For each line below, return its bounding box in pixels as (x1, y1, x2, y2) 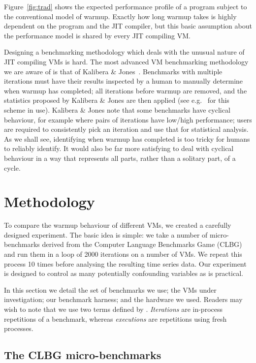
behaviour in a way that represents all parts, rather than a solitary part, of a (4, 152, 236, 163)
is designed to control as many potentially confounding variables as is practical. (4, 268, 243, 278)
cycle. (4, 162, 21, 173)
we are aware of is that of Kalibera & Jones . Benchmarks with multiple (4, 66, 223, 76)
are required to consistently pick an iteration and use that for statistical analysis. (4, 124, 249, 134)
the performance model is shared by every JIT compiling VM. (4, 30, 191, 40)
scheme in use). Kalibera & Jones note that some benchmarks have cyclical (4, 104, 230, 115)
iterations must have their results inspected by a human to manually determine (4, 76, 243, 86)
